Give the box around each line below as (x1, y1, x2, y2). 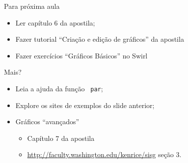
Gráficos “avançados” (15, 116, 80, 127)
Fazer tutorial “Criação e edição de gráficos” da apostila (15, 34, 184, 44)
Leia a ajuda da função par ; (15, 83, 103, 93)
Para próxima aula (4, 1, 60, 11)
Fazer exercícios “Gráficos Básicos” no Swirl (15, 50, 148, 60)
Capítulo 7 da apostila (27, 133, 95, 143)
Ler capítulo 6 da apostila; (15, 17, 95, 27)
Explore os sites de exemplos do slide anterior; (15, 100, 155, 110)
